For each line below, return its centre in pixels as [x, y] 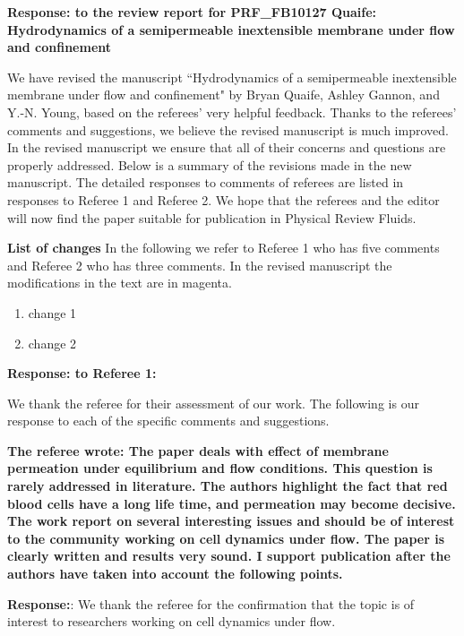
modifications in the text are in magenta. [120, 283]
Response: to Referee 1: [82, 373]
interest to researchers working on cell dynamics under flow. [172, 621]
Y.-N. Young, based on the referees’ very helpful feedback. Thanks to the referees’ [232, 112]
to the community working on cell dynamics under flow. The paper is [226, 538]
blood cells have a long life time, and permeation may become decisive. [232, 503]
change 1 [52, 312]
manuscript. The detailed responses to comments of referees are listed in [206, 182]
